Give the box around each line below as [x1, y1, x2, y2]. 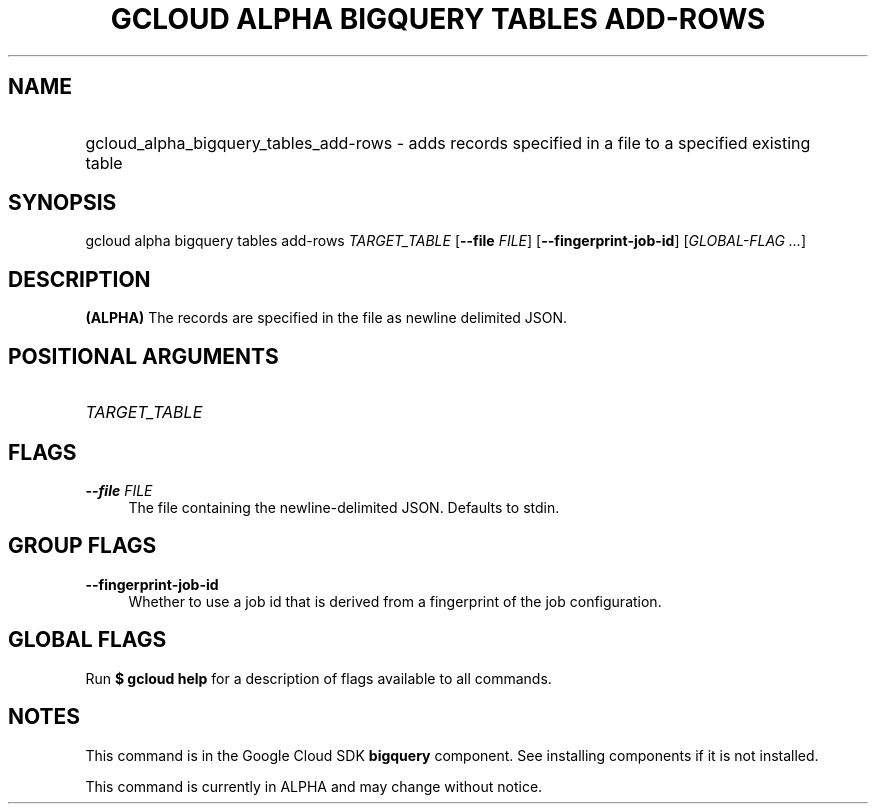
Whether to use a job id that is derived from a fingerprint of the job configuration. [128, 592, 662, 610]
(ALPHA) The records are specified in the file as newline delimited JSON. [85, 309, 568, 327]
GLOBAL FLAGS [8, 627, 167, 653]
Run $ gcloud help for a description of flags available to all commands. [85, 669, 552, 687]
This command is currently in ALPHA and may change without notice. [85, 777, 543, 795]
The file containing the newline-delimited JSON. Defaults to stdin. [128, 498, 560, 516]
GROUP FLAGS [8, 533, 157, 559]
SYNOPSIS [8, 190, 117, 216]
